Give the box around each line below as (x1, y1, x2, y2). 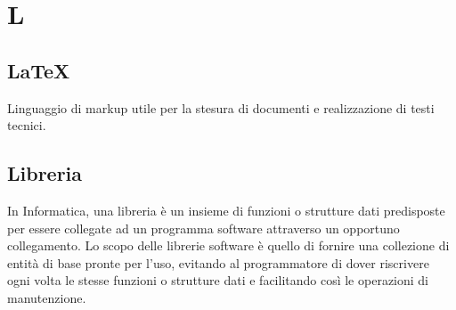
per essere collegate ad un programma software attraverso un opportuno (7, 218, 400, 237)
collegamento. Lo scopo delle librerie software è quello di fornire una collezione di (7, 236, 450, 255)
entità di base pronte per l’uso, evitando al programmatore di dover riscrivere (7, 253, 429, 272)
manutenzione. (7, 288, 86, 306)
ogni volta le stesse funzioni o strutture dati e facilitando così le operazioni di (7, 271, 429, 290)
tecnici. (7, 116, 46, 135)
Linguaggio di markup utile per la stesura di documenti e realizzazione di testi (7, 98, 435, 117)
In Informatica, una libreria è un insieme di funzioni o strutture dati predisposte (7, 200, 445, 219)
